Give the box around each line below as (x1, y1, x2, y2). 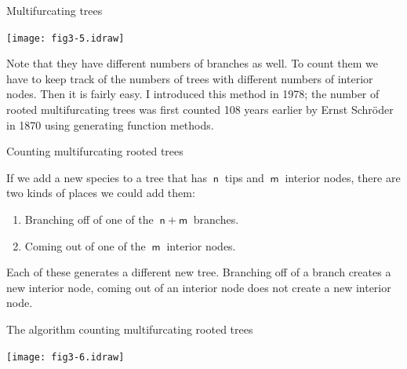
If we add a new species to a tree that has (6, 169, 208, 185)
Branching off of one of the (24, 211, 154, 227)
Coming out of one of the (24, 237, 146, 254)
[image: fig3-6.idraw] (6, 351, 125, 363)
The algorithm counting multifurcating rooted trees (6, 320, 253, 337)
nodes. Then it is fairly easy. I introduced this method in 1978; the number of (6, 86, 380, 102)
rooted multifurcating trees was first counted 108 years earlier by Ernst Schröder (6, 101, 394, 118)
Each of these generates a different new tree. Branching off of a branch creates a (6, 264, 391, 280)
